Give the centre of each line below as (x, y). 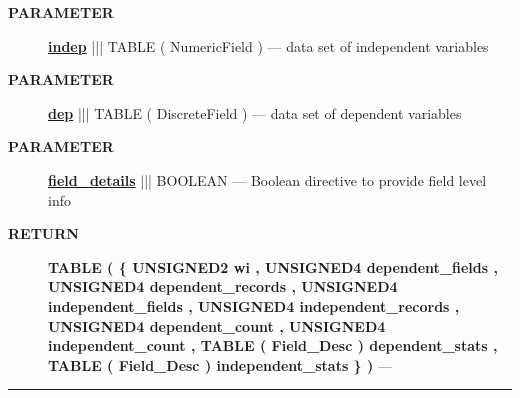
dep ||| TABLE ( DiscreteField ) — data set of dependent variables (255, 112)
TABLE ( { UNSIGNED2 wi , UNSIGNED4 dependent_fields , (273, 266)
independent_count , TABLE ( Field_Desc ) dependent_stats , (273, 345)
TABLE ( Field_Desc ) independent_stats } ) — (220, 364)
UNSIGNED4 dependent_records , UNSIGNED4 (223, 286)
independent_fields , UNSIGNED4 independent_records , (254, 305)
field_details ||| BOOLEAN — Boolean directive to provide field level (267, 179)
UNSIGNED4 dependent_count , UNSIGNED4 (217, 325)
